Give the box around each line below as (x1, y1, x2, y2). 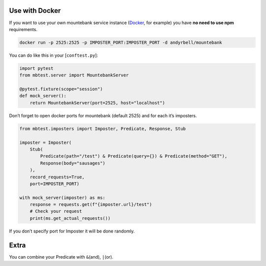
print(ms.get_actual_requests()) (30, 215, 111, 221)
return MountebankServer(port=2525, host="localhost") (30, 100, 165, 105)
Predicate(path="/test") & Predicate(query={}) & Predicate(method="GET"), (40, 153, 228, 159)
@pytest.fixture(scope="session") (19, 86, 103, 92)
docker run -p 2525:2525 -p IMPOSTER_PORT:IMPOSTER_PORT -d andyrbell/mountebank (19, 39, 223, 45)
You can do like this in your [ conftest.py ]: (9, 52, 99, 58)
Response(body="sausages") (40, 160, 105, 166)
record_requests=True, (30, 174, 85, 180)
